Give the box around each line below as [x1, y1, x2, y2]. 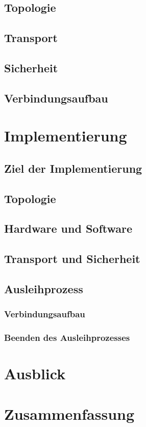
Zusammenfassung [4, 403, 135, 424]
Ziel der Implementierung [4, 160, 142, 176]
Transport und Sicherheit [4, 251, 140, 267]
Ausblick [4, 363, 66, 384]
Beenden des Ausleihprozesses [4, 331, 130, 344]
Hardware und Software [4, 220, 133, 236]
